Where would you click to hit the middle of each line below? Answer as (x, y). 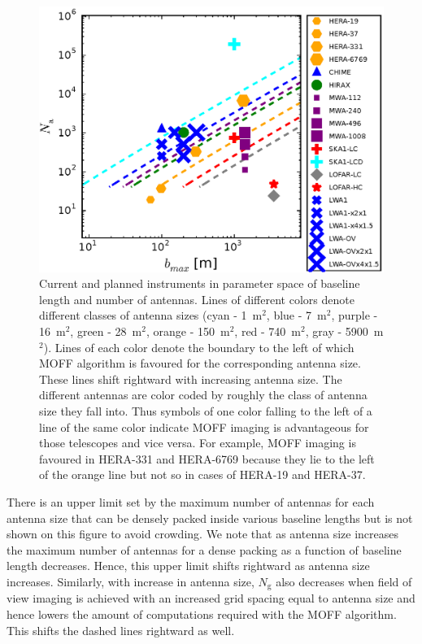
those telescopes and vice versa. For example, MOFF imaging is (198, 443)
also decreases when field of (344, 581)
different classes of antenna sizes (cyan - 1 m (151, 315)
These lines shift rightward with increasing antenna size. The (191, 379)
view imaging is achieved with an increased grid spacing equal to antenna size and (211, 598)
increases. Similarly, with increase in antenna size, (131, 581)
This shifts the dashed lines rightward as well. (121, 630)
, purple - (355, 315)
